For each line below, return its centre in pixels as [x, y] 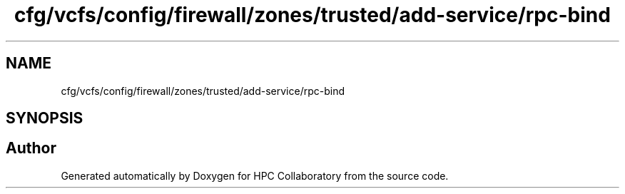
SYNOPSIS [45, 118]
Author [31, 148]
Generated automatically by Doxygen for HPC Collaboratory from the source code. [255, 175]
